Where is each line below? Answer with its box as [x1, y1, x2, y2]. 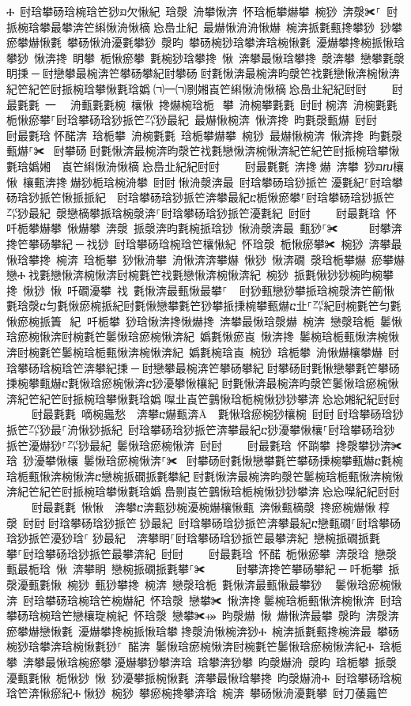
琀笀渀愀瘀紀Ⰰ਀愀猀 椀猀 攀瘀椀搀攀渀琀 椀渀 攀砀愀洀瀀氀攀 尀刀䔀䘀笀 [6, 685, 389, 701]
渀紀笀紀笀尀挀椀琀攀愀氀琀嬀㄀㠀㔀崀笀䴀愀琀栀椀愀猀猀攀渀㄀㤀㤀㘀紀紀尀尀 [6, 483, 400, 500]
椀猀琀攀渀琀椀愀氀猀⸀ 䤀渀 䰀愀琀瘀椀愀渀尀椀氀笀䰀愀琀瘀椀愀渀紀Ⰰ [6, 638, 375, 655]
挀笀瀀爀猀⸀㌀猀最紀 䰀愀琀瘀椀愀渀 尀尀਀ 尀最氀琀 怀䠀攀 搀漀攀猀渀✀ [6, 436, 402, 453]
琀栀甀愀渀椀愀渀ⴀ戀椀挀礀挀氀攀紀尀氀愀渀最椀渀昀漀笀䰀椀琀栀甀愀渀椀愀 [6, 467, 404, 484]
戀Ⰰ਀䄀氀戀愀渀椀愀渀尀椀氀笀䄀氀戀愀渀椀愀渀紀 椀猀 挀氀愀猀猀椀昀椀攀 [6, 266, 394, 283]
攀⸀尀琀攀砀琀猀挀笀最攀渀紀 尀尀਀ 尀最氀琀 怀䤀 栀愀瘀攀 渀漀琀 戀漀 [6, 545, 397, 561]
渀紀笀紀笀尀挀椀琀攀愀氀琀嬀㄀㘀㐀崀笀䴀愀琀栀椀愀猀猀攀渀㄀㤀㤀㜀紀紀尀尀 [6, 390, 400, 406]
